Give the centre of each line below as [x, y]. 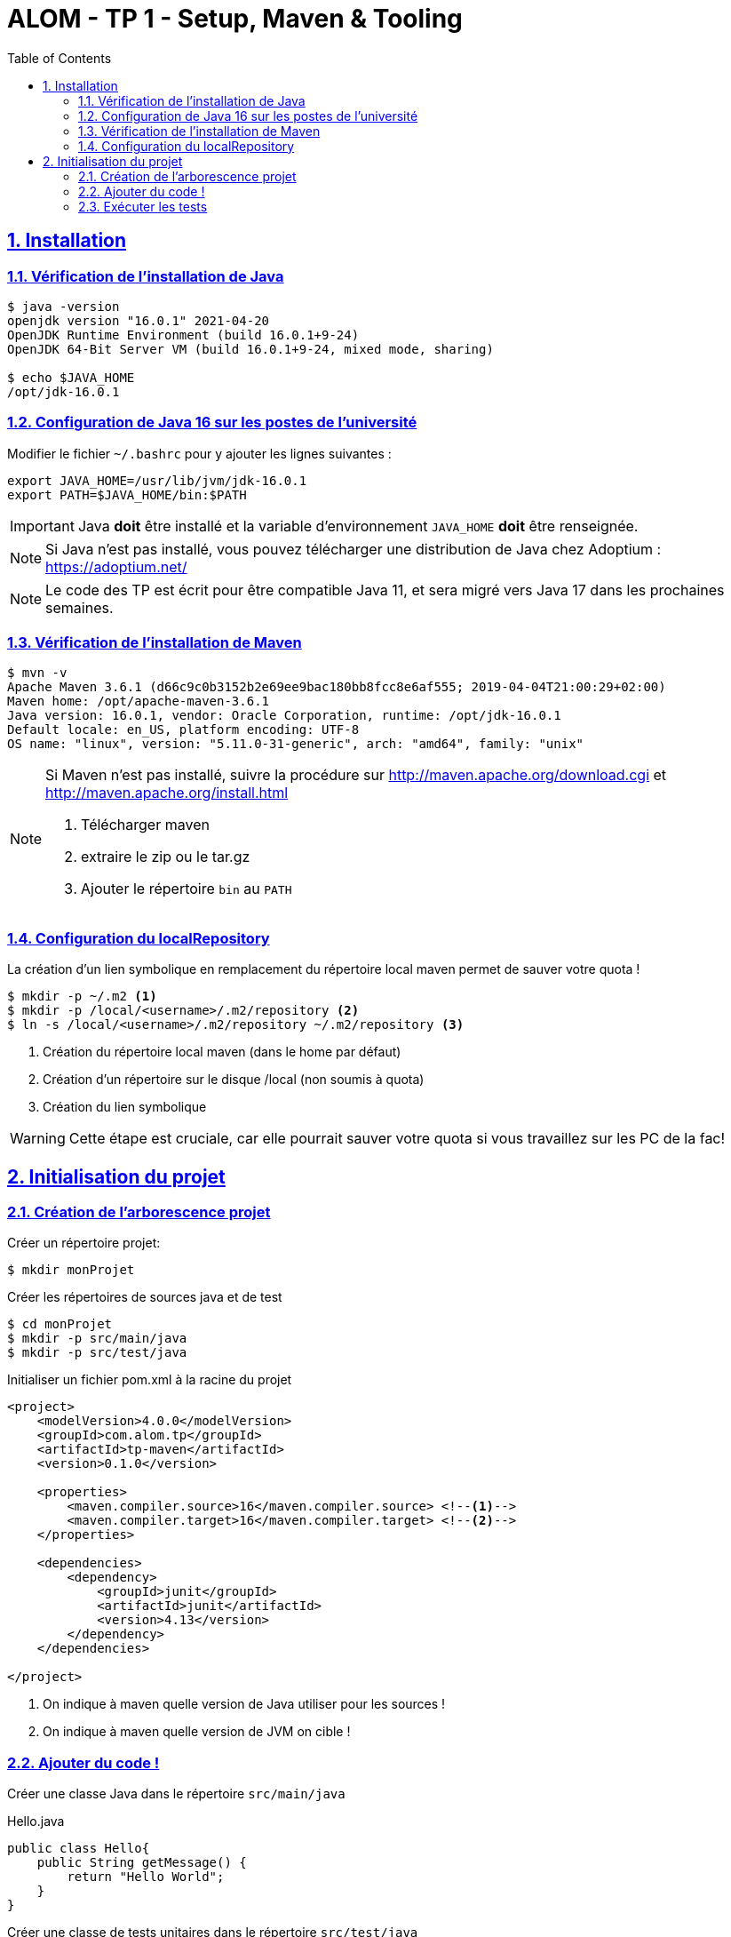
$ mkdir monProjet [71, 1270]
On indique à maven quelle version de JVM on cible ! [197, 1732]
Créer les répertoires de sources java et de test [145, 1297]
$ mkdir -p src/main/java [97, 1339]
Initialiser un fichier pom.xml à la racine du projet [150, 1380]
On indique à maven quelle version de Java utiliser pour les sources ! [244, 1704]
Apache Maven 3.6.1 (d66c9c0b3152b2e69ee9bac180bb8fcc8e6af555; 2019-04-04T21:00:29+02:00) [337, 687]
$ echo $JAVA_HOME [71, 377]
